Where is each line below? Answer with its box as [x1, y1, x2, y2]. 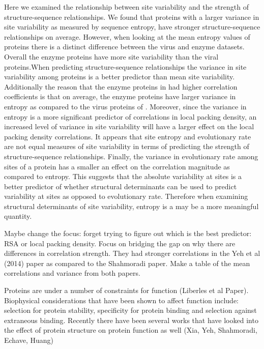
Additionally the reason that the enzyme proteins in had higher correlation [4, 81, 238, 92]
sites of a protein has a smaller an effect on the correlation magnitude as [4, 161, 230, 171]
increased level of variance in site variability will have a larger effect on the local [4, 121, 254, 132]
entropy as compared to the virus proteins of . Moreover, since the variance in [4, 101, 247, 111]
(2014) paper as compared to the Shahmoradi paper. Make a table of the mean [4, 257, 250, 268]
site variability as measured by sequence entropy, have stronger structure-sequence [4, 21, 260, 32]
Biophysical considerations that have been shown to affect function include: [4, 295, 239, 305]
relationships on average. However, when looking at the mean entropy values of [4, 31, 250, 42]
